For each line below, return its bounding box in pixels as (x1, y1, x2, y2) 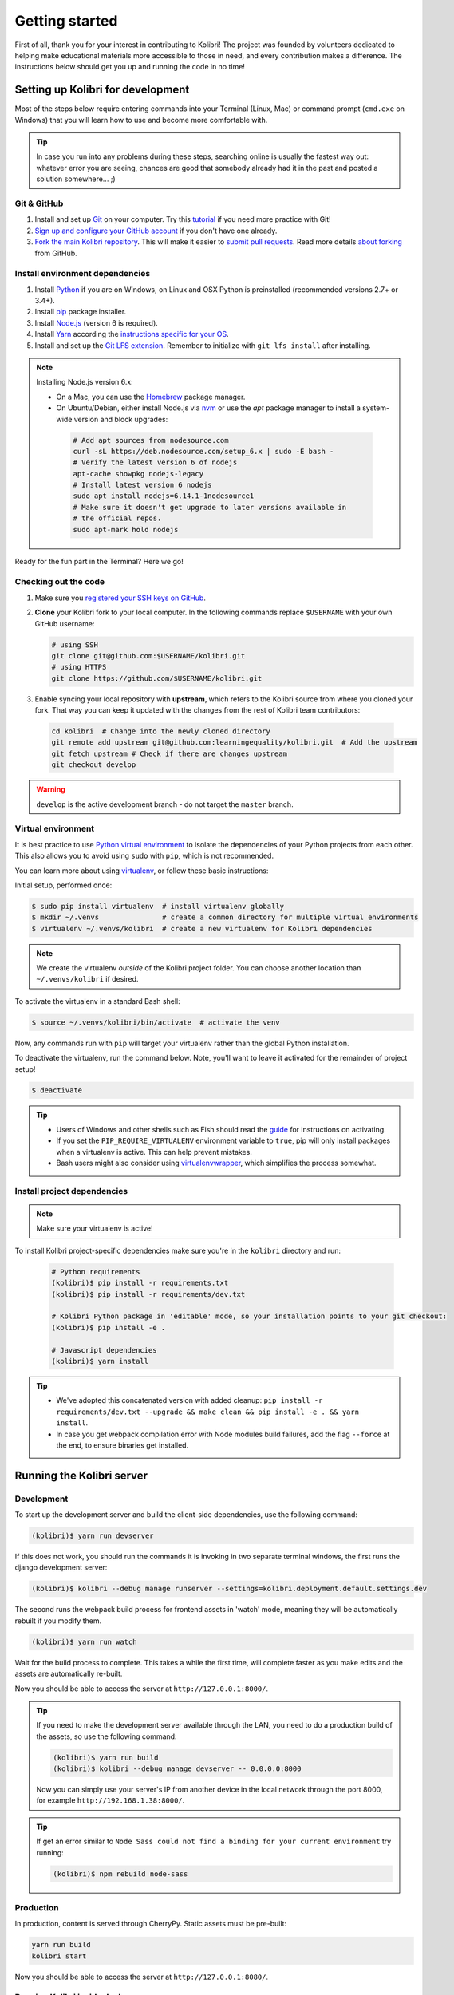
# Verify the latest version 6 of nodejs (73, 458, 238, 467)
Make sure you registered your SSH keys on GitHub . (34, 593, 207, 602)
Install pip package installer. (34, 307, 127, 317)
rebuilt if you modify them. (14, 1616, 102, 1626)
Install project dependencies (14, 1185, 128, 1196)
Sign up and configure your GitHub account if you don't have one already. (34, 226, 278, 235)
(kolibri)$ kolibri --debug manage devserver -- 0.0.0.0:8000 (53, 1764, 302, 1773)
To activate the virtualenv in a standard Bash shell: (14, 996, 180, 1005)
